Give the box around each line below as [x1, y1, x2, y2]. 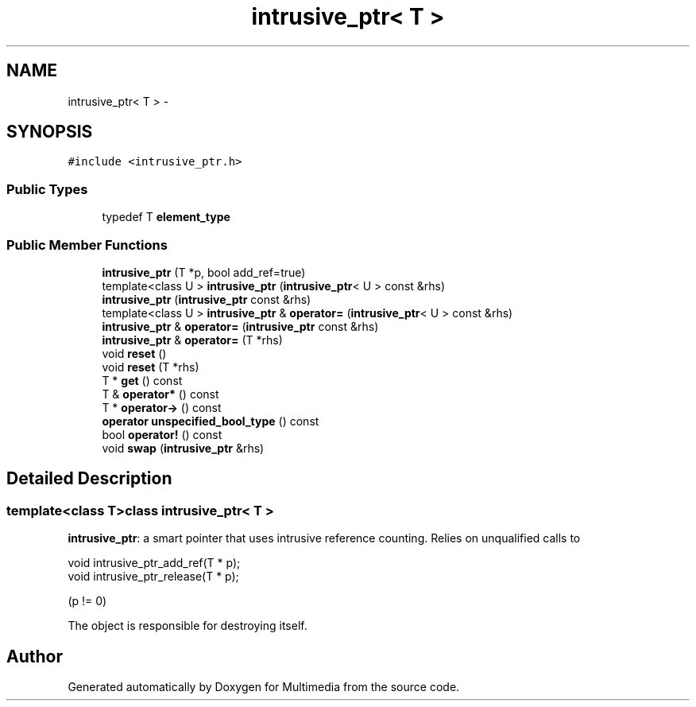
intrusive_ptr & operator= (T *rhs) [102, 332, 283, 347]
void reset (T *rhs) [102, 359, 199, 374]
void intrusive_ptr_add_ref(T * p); [68, 556, 241, 570]
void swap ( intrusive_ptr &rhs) [102, 441, 265, 455]
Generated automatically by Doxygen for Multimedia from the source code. [68, 680, 460, 693]
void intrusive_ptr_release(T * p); [68, 569, 239, 584]
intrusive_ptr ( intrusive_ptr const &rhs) [102, 292, 311, 306]
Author [6, 646, 63, 666]
